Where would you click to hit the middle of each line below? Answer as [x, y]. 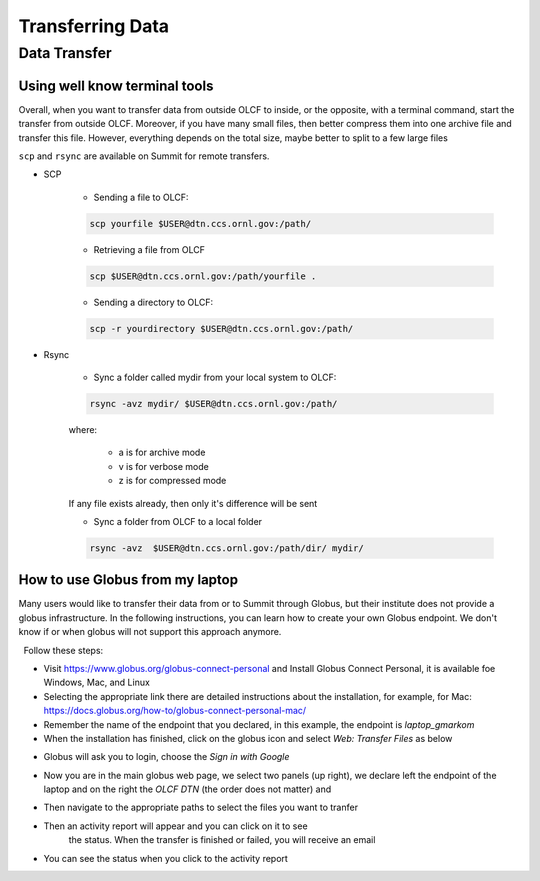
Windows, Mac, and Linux [96, 682]
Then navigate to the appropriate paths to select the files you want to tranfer [201, 807]
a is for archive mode [162, 452]
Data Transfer [65, 53]
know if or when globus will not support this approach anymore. [150, 632]
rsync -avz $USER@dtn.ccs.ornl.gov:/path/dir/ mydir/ [226, 548]
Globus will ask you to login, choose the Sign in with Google [166, 757]
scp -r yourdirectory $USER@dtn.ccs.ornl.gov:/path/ [221, 328]
